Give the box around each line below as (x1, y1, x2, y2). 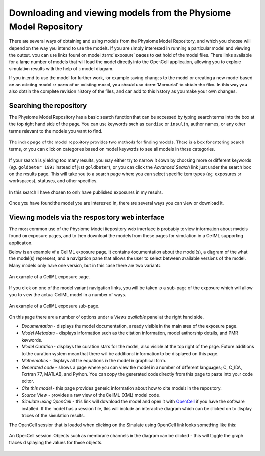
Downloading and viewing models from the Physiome (9, 7, 231, 18)
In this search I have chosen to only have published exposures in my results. (9, 189, 163, 195)
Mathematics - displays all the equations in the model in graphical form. (21, 358, 167, 364)
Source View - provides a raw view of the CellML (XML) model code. (21, 392, 160, 398)
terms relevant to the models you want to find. (9, 128, 103, 134)
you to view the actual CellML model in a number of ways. (9, 291, 126, 297)
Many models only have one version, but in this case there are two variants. (9, 262, 162, 268)
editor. (21, 378, 34, 384)
